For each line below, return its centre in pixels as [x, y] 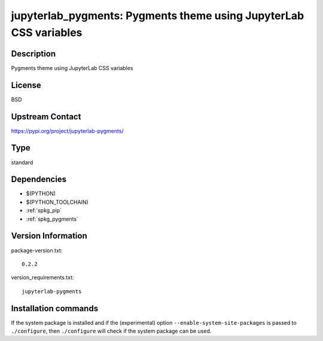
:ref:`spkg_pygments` [52, 219]
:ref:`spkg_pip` [44, 210]
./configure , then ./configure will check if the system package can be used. [111, 331]
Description [33, 54]
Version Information [49, 236]
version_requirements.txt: [42, 277]
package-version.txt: [37, 250]
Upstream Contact [46, 117]
